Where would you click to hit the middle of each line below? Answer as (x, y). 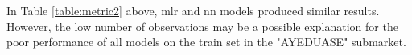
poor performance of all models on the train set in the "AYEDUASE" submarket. (206, 42)
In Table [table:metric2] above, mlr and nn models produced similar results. (193, 10)
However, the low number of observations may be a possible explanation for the (202, 26)
